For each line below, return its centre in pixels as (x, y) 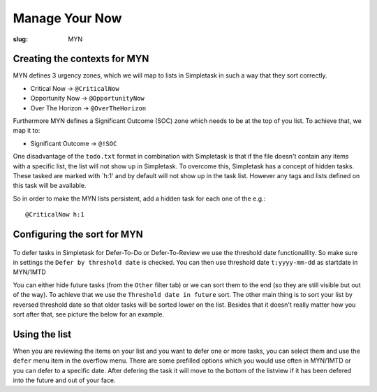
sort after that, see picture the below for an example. (88, 314)
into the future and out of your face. (64, 380)
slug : (20, 39)
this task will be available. (50, 186)
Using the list (42, 334)
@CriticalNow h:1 (55, 215)
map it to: (27, 131)
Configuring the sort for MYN (78, 234)
